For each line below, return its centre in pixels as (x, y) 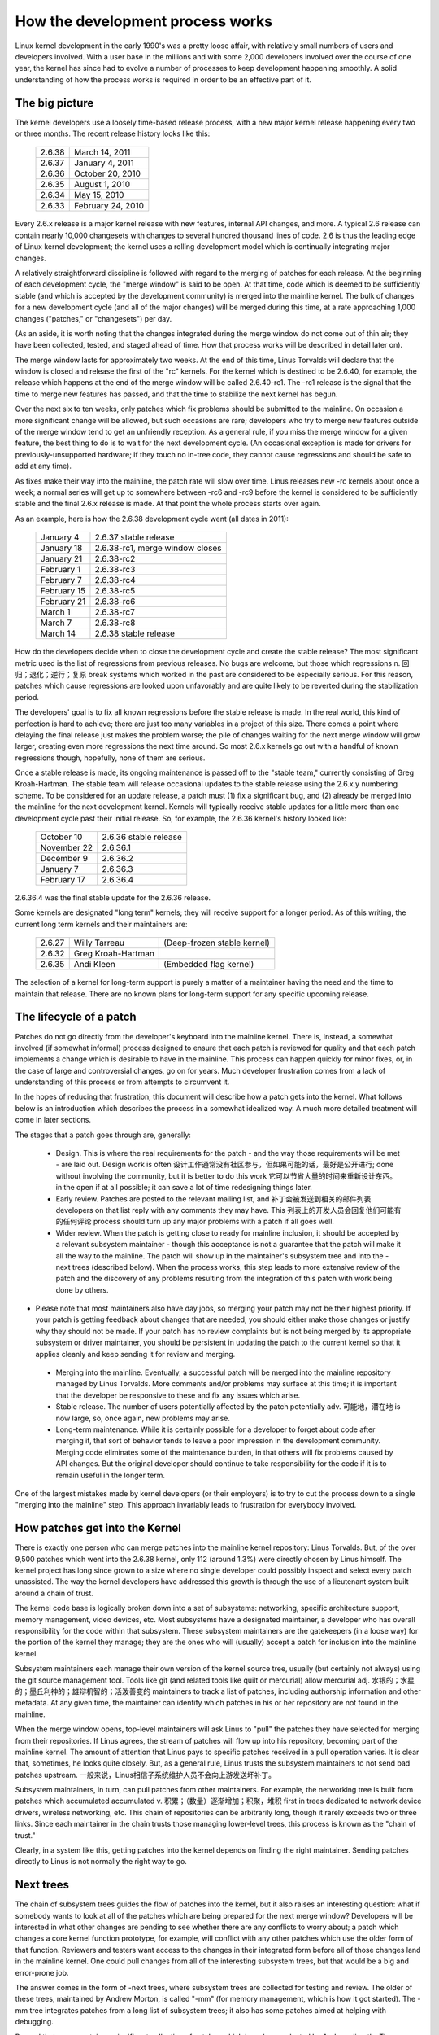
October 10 (61, 837)
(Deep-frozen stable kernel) (217, 943)
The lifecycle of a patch (76, 1017)
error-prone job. (42, 1972)
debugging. (35, 2022)
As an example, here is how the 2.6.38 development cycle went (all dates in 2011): (152, 519)
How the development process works (143, 21)
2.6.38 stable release (135, 633)
